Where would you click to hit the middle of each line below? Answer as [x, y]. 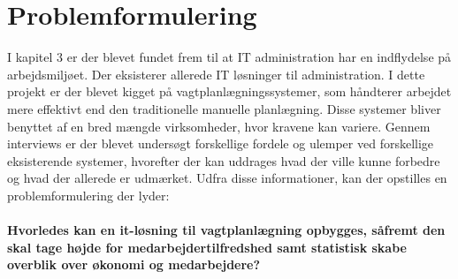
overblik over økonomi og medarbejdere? [134, 264]
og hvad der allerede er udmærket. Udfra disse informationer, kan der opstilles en [227, 178]
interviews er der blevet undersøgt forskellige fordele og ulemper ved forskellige [221, 143]
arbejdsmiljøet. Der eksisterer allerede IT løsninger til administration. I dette [216, 74]
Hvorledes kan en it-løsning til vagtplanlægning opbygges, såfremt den [226, 230]
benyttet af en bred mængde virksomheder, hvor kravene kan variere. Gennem [219, 126]
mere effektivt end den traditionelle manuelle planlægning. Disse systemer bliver [224, 108]
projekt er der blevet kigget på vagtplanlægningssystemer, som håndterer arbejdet [229, 91]
